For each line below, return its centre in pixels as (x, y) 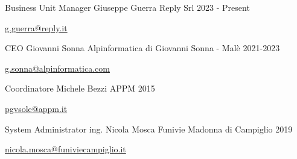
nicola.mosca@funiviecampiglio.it (65, 149)
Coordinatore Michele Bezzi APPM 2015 (80, 88)
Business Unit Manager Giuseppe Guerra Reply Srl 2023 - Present (127, 7)
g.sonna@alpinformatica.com (57, 68)
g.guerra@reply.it (36, 27)
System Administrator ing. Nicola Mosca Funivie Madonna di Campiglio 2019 (149, 129)
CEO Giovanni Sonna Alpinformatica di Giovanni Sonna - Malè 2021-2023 (142, 48)
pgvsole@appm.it (36, 108)
